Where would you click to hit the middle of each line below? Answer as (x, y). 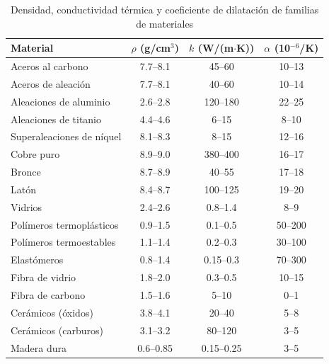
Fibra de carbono (48, 295)
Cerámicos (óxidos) (52, 312)
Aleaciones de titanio (56, 119)
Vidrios (27, 206)
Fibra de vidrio (44, 277)
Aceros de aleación (51, 83)
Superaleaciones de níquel (66, 136)
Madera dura (39, 347)
